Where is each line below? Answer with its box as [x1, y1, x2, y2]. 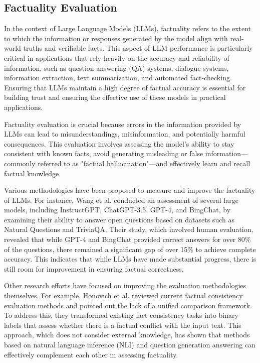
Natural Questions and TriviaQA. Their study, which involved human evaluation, [4, 224, 253, 234]
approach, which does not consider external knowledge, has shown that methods [4, 329, 250, 340]
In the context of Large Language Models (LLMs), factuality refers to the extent [4, 23, 251, 34]
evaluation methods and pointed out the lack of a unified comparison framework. [4, 300, 252, 310]
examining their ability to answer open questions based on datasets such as [4, 214, 234, 224]
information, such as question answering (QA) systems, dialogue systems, [4, 62, 229, 73]
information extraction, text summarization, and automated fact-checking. [4, 72, 232, 83]
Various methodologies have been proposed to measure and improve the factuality [4, 185, 255, 195]
